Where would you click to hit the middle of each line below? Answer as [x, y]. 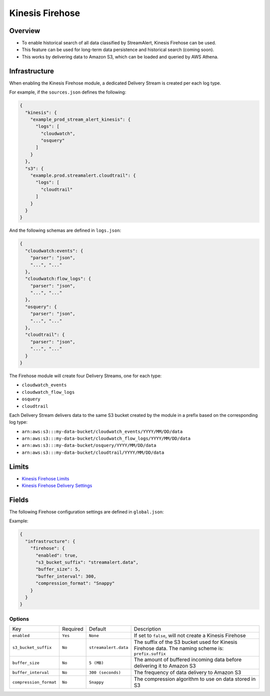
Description [147, 629]
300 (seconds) [105, 672]
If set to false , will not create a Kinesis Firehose [190, 635]
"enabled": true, [57, 555]
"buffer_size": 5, [58, 569]
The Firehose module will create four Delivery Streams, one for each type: [85, 376]
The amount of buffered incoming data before [188, 659]
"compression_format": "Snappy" [75, 583]
